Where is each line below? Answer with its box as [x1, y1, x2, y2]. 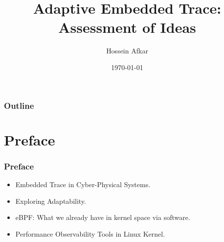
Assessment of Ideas [58, 17, 196, 37]
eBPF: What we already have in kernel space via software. [15, 212, 190, 222]
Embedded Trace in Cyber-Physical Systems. [15, 179, 151, 190]
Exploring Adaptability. [15, 195, 86, 206]
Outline [4, 99, 34, 111]
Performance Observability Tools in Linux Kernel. [15, 228, 165, 239]
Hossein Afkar [106, 46, 148, 56]
